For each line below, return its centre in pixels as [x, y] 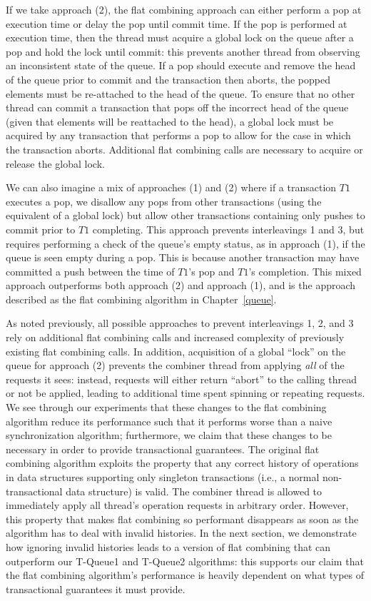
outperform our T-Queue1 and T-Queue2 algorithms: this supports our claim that [185, 561]
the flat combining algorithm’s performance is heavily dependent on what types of [185, 575]
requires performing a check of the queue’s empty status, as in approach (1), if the [185, 243]
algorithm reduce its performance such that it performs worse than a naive [169, 421]
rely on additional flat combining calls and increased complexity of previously [175, 337]
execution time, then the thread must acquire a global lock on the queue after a [180, 37]
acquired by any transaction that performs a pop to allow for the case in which [178, 135]
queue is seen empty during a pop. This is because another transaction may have [183, 257]
